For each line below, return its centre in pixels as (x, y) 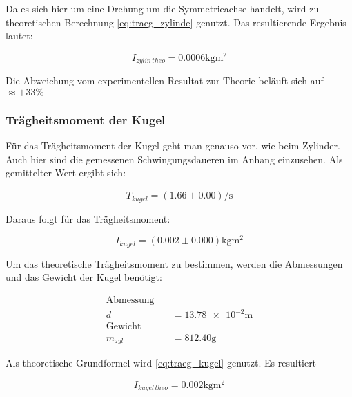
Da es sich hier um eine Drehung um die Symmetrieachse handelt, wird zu (163, 8)
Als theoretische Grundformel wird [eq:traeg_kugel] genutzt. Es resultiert (161, 362)
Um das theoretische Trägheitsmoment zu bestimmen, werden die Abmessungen (174, 263)
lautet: (19, 36)
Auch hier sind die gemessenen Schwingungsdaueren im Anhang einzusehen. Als (174, 159)
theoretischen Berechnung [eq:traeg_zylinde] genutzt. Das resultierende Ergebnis (176, 22)
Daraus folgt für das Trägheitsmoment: (88, 218)
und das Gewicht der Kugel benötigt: (84, 277)
